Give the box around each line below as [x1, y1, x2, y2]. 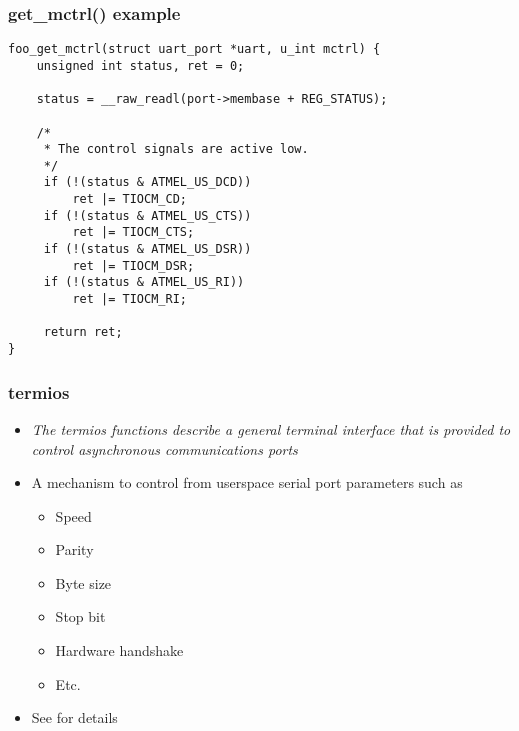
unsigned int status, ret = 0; [36, 58, 245, 73]
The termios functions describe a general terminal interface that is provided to [31, 418, 511, 439]
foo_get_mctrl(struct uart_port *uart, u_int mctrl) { [8, 42, 381, 57]
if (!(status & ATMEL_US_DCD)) [43, 175, 252, 190]
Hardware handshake [55, 640, 184, 661]
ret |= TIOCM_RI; [72, 292, 187, 307]
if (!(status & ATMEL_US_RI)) [43, 275, 245, 290]
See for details [31, 707, 118, 728]
